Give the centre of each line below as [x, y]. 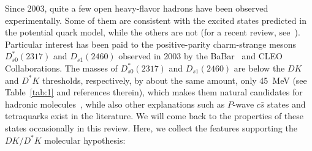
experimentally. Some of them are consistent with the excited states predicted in [156, 20]
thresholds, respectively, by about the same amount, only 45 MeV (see [175, 80]
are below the [259, 68]
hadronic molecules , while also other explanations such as [115, 104]
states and [287, 104]
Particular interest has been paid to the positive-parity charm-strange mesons [150, 44]
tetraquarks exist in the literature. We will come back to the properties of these [154, 116]
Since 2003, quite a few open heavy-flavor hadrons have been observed [137, 8]
